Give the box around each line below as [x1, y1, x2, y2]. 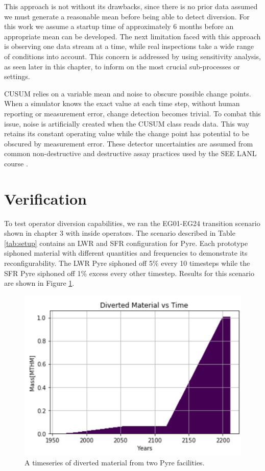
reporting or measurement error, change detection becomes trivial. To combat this [4, 108, 261, 118]
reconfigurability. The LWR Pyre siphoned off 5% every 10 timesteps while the [4, 258, 250, 268]
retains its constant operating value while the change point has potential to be [4, 128, 249, 139]
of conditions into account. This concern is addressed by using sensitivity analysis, [4, 51, 261, 61]
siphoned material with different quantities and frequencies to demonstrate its [4, 247, 248, 258]
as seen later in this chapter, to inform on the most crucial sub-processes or [4, 61, 240, 71]
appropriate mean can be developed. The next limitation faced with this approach [4, 31, 261, 41]
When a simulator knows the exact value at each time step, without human [4, 98, 240, 109]
